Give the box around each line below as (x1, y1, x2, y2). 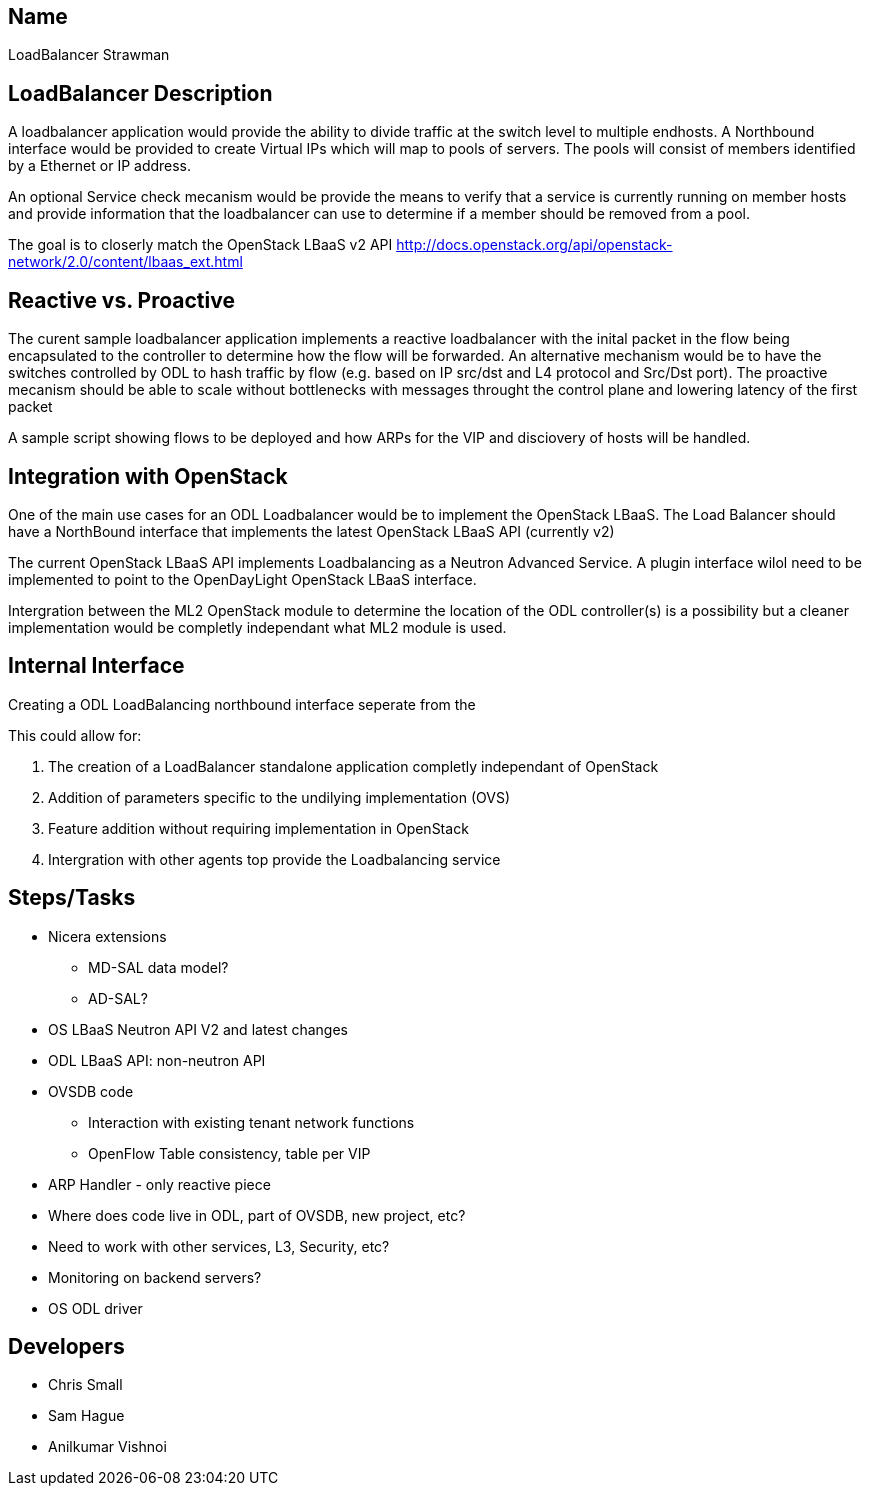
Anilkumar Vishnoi (48, 1438, 167, 1456)
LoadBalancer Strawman (8, 46, 170, 64)
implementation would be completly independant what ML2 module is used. (8, 618, 507, 636)
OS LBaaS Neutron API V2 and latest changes (48, 1020, 348, 1038)
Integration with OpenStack (8, 463, 288, 489)
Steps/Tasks (8, 885, 136, 911)
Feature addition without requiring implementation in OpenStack (48, 819, 469, 837)
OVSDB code (48, 1082, 134, 1100)
